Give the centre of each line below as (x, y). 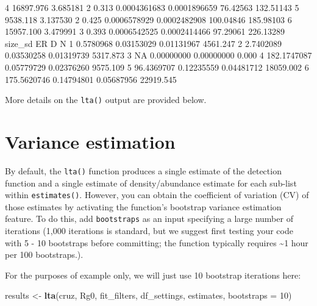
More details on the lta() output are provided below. (106, 100)
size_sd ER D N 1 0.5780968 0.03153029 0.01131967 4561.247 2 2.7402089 (143, 43)
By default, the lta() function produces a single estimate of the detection (143, 170)
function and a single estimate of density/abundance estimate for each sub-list (151, 183)
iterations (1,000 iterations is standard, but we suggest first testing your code (149, 231)
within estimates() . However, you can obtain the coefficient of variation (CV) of (157, 195)
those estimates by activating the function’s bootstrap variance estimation (143, 206)
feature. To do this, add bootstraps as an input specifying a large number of (149, 219)
